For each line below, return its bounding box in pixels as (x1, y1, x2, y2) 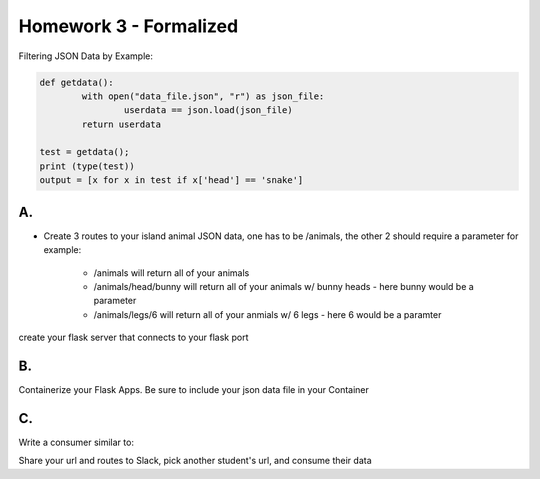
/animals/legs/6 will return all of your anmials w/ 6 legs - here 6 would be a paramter (93, 308, 442, 320)
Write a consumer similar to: (18, 436, 135, 448)
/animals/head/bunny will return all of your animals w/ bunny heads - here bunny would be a (93, 280, 474, 292)
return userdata (81, 118, 162, 130)
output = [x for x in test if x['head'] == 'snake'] (39, 175, 304, 186)
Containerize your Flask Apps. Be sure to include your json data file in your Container (18, 384, 370, 396)
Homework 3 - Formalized (18, 15, 239, 37)
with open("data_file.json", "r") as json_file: (81, 90, 325, 102)
